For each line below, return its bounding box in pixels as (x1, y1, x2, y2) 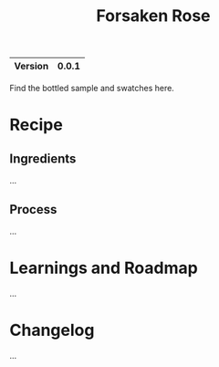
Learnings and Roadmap (9, 257, 198, 278)
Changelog (9, 320, 95, 341)
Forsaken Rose (95, 5, 212, 26)
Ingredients (9, 151, 77, 166)
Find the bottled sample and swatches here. (9, 83, 175, 94)
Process (9, 202, 57, 217)
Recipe (9, 115, 64, 135)
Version (14, 60, 49, 73)
